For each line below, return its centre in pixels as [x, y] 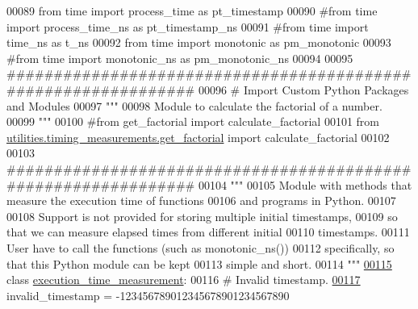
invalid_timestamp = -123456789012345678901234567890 [148, 295]
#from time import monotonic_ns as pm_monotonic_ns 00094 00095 [180, 58]
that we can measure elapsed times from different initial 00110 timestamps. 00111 [208, 232]
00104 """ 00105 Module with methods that [305, 184]
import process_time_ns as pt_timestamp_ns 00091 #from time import [188, 26]
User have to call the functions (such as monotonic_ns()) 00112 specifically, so [201, 247]
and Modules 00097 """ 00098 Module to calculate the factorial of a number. [194, 105]
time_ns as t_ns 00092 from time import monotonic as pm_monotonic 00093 [199, 42]
